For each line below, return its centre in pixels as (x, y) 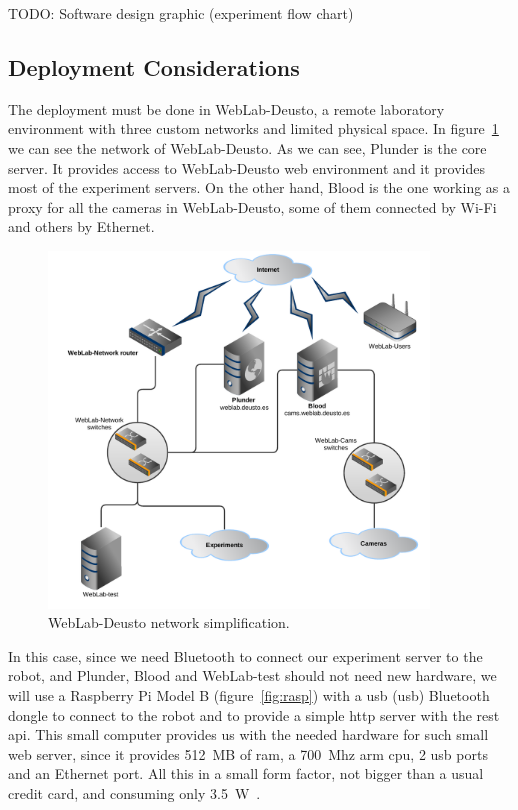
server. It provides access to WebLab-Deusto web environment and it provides (247, 167)
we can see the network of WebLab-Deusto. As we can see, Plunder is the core (247, 147)
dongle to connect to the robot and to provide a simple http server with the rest (254, 714)
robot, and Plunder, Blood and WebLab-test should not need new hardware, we (252, 675)
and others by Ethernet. (81, 226)
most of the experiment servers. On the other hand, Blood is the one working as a (259, 187)
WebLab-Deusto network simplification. (169, 622)
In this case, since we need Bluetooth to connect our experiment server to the (245, 655)
